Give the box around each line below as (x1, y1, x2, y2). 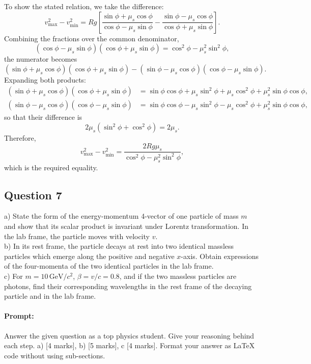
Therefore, (4, 133, 36, 143)
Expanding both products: (4, 74, 86, 85)
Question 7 (4, 187, 62, 202)
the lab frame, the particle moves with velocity (4, 230, 150, 241)
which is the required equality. (4, 162, 98, 172)
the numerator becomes (4, 54, 77, 64)
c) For (4, 270, 23, 281)
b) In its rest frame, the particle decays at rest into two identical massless (4, 241, 234, 251)
